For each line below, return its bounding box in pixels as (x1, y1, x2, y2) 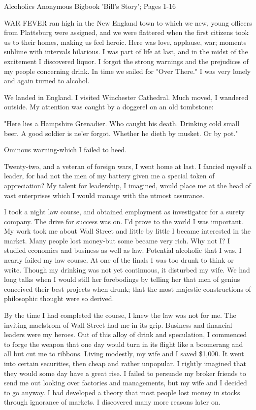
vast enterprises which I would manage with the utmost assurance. (4, 190, 204, 200)
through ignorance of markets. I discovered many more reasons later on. (4, 397, 221, 407)
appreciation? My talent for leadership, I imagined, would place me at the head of (4, 180, 251, 190)
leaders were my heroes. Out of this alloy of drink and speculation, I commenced (4, 329, 247, 340)
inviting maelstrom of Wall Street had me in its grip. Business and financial (4, 319, 232, 330)
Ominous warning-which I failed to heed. (4, 144, 127, 155)
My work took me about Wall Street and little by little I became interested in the (4, 226, 251, 236)
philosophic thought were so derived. (4, 293, 114, 304)
